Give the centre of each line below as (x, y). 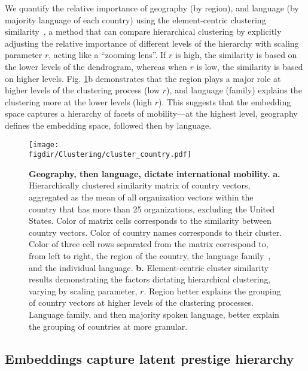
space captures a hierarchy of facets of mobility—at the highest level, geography (151, 113)
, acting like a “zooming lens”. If (107, 55)
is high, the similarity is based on (236, 55)
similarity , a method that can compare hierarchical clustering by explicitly (143, 31)
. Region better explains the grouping (212, 291)
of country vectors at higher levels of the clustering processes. (141, 302)
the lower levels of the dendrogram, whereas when (96, 66)
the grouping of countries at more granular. (108, 326)
